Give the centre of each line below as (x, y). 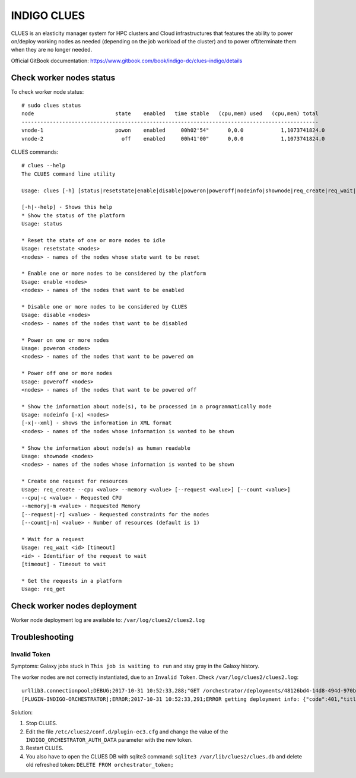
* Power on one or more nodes (66, 340)
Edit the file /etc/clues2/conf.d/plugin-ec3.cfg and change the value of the (127, 731)
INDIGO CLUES (48, 15)
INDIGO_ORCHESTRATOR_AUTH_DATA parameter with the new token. (109, 740)
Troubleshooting (42, 637)
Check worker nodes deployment (74, 606)
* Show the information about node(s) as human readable (106, 448)
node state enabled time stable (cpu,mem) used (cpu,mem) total (170, 114)
